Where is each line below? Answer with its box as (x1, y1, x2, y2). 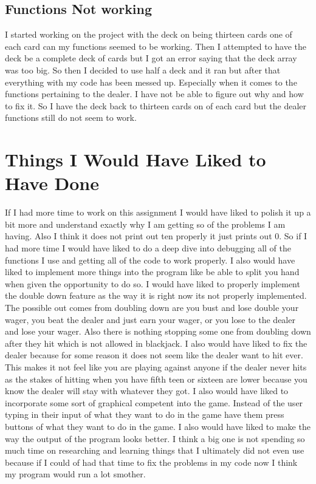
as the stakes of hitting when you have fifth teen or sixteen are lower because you (5, 372, 307, 385)
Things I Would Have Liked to (5, 147, 266, 172)
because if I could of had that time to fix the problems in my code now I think (5, 455, 298, 468)
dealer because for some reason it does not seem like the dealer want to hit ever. (5, 349, 303, 361)
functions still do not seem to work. (5, 111, 137, 124)
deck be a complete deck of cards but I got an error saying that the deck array (5, 52, 297, 64)
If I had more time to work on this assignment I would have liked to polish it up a (5, 206, 311, 219)
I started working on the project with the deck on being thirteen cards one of (5, 28, 292, 41)
